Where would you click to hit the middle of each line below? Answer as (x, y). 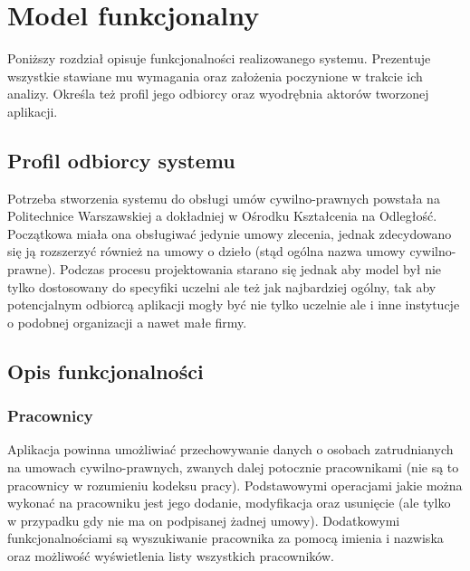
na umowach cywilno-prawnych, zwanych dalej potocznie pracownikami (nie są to (233, 467)
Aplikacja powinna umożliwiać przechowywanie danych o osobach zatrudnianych (230, 449)
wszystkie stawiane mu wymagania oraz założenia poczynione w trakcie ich (215, 76)
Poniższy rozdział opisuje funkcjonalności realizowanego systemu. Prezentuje (219, 58)
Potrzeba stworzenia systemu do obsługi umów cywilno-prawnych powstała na (224, 198)
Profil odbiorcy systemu (121, 160)
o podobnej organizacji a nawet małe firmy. (127, 322)
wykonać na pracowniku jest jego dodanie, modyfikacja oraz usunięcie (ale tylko (229, 503)
